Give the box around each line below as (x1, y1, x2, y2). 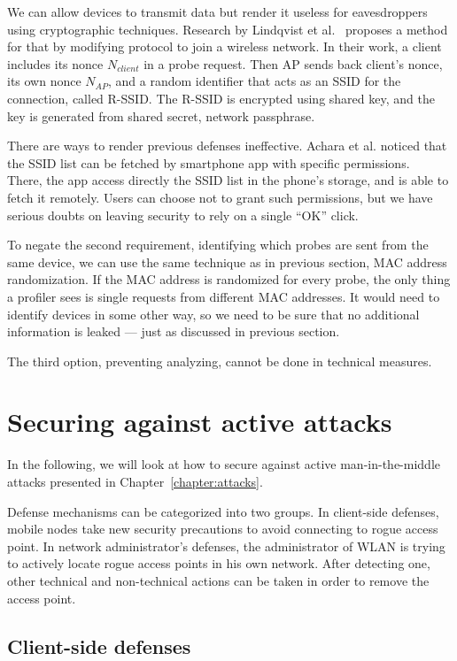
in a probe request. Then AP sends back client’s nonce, (143, 54, 443, 73)
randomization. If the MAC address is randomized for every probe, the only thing (7, 270, 451, 288)
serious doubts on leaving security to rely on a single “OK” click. (7, 205, 359, 224)
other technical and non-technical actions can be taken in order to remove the (7, 571, 430, 589)
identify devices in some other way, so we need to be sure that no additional (7, 304, 420, 323)
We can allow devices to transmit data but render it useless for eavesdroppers (7, 3, 428, 20)
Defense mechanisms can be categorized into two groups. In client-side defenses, (7, 502, 439, 520)
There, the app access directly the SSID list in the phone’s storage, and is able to (7, 171, 449, 189)
